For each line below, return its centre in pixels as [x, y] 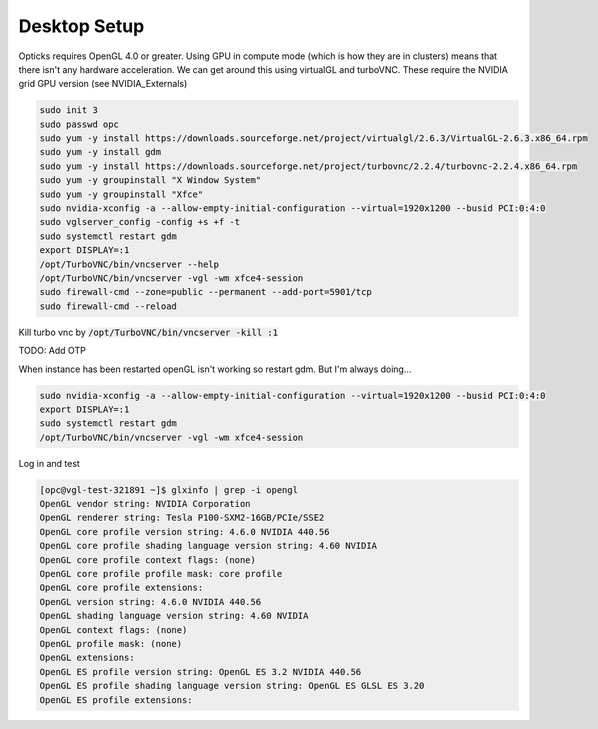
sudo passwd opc [79, 124]
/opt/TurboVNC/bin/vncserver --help [129, 264]
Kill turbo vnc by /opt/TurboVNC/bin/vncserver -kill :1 [148, 332]
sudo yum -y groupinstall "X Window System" [150, 180]
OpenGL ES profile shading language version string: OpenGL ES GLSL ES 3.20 [232, 686]
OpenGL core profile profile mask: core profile [161, 574]
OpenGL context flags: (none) [113, 629]
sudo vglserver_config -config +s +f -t [139, 222]
